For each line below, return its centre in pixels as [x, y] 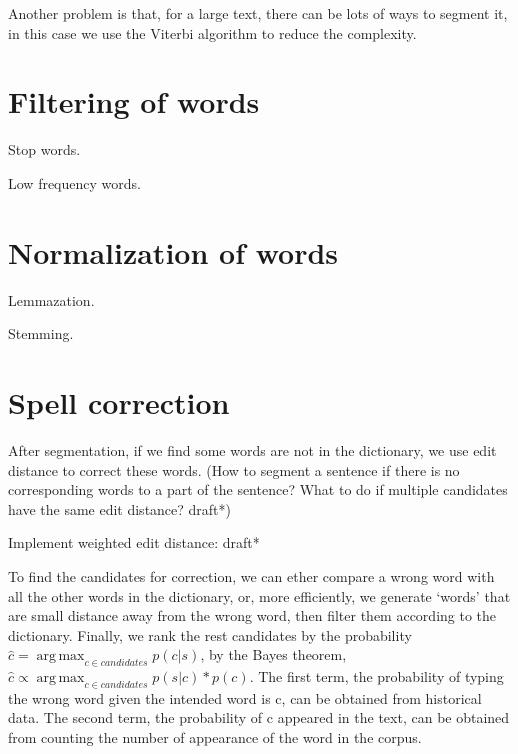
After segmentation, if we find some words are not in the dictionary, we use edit [252, 449]
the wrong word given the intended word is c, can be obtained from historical [245, 697]
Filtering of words [134, 101]
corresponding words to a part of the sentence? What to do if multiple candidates [258, 489]
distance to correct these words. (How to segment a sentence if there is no [234, 469]
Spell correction [119, 402]
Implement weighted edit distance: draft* [134, 542]
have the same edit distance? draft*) [120, 508]
